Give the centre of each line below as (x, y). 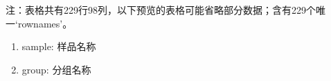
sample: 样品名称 (59, 46)
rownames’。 (45, 23)
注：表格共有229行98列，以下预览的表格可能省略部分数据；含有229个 (161, 10)
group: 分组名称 (56, 69)
